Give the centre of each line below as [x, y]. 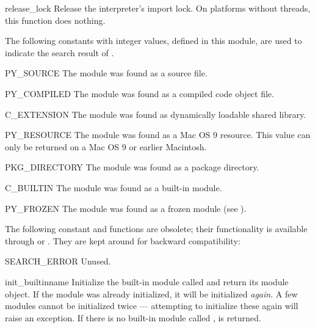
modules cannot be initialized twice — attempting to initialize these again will [152, 306]
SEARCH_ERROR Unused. [58, 261]
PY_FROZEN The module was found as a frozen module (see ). [126, 208]
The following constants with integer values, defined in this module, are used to [154, 41]
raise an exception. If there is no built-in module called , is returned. [133, 317]
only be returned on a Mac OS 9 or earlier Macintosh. [106, 146]
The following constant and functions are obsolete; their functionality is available [156, 229]
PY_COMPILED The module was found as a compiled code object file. [139, 93]
